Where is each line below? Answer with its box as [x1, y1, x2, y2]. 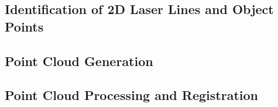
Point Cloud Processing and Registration [5, 86, 258, 104]
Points [5, 17, 44, 35]
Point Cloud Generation [5, 51, 153, 70]
